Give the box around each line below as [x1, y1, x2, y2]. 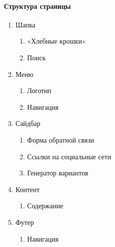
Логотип [27, 85, 52, 96]
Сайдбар [15, 118, 41, 128]
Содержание [27, 200, 63, 211]
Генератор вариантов [27, 168, 89, 178]
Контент [15, 184, 40, 194]
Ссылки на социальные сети [27, 151, 111, 161]
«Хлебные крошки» [27, 36, 86, 46]
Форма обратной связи [27, 134, 94, 145]
